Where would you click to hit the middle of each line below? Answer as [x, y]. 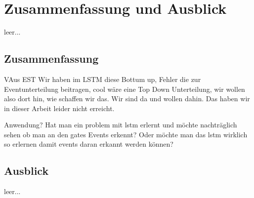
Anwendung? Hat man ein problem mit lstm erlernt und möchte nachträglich [121, 125]
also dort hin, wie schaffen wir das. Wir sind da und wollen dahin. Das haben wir [127, 99]
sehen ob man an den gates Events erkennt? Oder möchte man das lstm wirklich [126, 134]
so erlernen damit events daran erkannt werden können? [89, 144]
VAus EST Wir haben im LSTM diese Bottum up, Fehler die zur [103, 79]
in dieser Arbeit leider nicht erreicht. [59, 108]
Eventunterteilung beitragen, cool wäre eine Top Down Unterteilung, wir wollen [125, 89]
